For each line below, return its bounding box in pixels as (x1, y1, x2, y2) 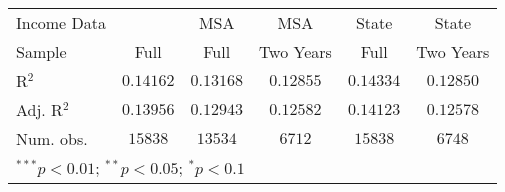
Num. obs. (16, 127, 88, 150)
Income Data (16, 11, 106, 34)
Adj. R (16, 98, 63, 121)
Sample (16, 40, 67, 63)
